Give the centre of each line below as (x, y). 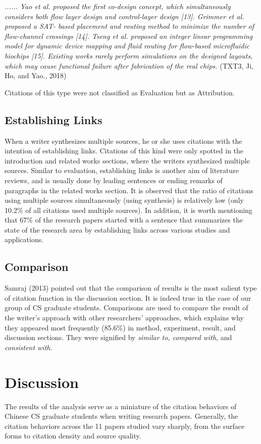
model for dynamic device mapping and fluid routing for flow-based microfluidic (127, 46)
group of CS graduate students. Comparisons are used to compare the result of (126, 308)
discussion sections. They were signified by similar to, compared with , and (118, 337)
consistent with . (29, 347)
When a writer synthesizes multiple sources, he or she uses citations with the (123, 141)
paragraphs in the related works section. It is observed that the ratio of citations (129, 190)
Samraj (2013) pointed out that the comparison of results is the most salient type (131, 288)
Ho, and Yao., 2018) (36, 75)
